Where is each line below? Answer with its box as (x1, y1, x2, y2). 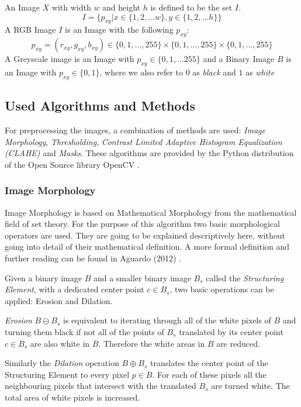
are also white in (30, 337, 90, 349)
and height (102, 1, 141, 13)
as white (245, 65, 275, 78)
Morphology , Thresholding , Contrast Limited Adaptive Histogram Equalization (5, 135, 282, 147)
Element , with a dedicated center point (5, 283, 144, 295)
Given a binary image (5, 271, 82, 284)
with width (51, 1, 91, 13)
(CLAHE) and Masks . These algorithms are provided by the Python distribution (5, 147, 294, 159)
